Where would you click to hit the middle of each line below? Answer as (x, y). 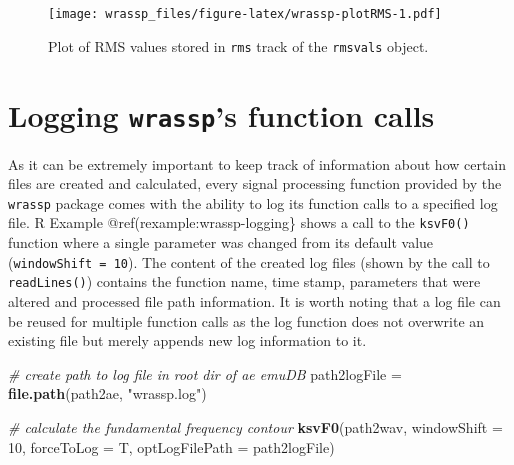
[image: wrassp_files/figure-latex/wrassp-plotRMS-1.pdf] (245, 14)
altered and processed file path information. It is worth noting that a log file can (254, 300)
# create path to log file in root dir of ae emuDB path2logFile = (205, 373)
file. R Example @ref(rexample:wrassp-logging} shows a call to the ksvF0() (239, 222)
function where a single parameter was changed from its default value (221, 242)
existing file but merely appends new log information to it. (187, 340)
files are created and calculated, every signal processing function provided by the (255, 183)
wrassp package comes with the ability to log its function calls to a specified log (253, 202)
